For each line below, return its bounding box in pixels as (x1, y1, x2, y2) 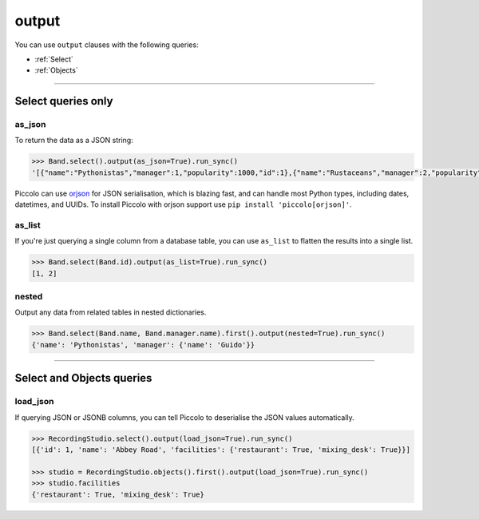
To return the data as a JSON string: (14, 136, 133, 145)
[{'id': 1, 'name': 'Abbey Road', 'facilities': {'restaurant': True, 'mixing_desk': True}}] (31, 445, 411, 454)
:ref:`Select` (34, 54, 73, 64)
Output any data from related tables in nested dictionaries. (14, 307, 207, 317)
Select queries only (14, 94, 113, 108)
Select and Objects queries (14, 371, 152, 385)
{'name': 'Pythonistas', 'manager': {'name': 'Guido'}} (31, 340, 255, 349)
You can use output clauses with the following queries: (14, 40, 199, 50)
